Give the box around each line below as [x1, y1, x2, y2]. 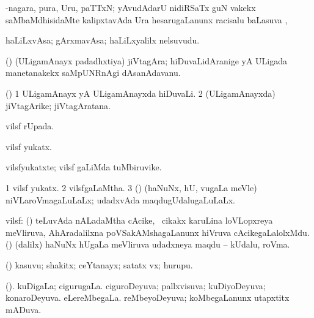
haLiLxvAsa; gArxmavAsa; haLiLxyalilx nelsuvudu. [5, 34, 200, 47]
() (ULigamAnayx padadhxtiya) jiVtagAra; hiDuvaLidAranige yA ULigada [5, 54, 287, 67]
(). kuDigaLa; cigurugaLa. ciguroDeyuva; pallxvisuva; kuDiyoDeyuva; [5, 279, 266, 292]
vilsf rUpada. [5, 119, 54, 132]
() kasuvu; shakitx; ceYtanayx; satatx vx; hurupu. [5, 258, 193, 271]
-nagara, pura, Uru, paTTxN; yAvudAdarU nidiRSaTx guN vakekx [5, 1, 256, 13]
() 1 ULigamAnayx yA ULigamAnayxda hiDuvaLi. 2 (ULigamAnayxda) [5, 86, 276, 99]
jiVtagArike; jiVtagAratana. [5, 99, 111, 112]
